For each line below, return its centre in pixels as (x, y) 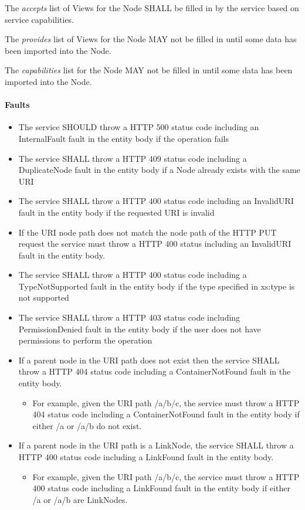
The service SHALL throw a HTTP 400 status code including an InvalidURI (156, 201)
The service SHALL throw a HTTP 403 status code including (129, 317)
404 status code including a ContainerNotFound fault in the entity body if (166, 414)
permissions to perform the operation (85, 340)
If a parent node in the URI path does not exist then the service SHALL (149, 360)
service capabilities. (40, 19)
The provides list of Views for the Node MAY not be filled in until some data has (151, 39)
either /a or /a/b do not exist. (87, 425)
